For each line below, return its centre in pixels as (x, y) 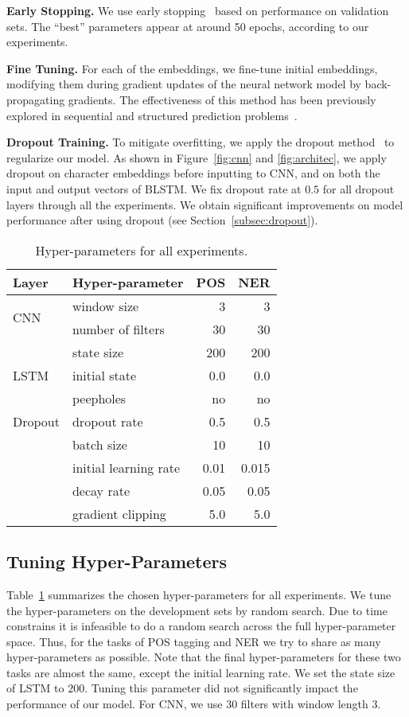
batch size (99, 444)
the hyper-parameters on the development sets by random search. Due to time (197, 610)
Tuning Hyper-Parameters (117, 561)
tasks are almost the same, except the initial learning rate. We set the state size (201, 672)
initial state (104, 375)
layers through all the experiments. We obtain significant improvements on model (205, 204)
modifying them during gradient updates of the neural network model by (184, 84)
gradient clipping (119, 513)
